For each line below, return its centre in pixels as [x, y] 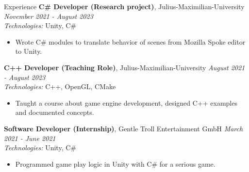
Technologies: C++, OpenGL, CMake [60, 86]
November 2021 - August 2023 [49, 16]
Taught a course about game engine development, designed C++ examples [126, 102]
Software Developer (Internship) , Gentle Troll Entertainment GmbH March [124, 128]
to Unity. [29, 51]
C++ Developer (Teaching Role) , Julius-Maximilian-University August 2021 [124, 67]
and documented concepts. [55, 112]
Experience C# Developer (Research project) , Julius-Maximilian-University [124, 6]
